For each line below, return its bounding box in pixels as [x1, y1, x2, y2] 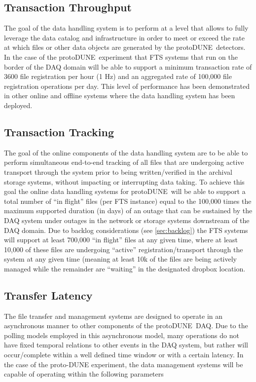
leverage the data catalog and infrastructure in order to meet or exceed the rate [4, 32, 245, 42]
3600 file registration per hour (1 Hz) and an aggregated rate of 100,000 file [4, 71, 232, 81]
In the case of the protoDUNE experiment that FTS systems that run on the [4, 51, 238, 62]
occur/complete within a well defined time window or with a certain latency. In [4, 349, 244, 360]
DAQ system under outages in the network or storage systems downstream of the [4, 215, 250, 225]
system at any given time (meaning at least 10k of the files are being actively [4, 254, 237, 264]
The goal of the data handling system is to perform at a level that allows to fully [4, 23, 249, 33]
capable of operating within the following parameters [4, 369, 164, 379]
